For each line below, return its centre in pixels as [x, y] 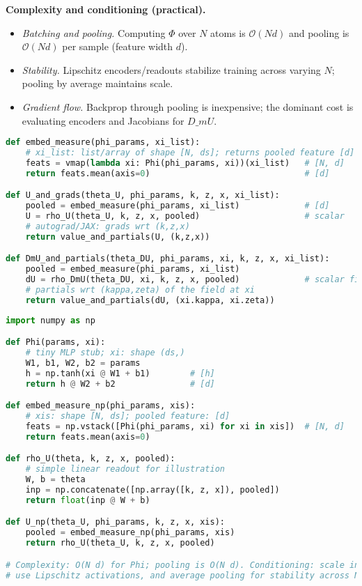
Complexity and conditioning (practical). [106, 9]
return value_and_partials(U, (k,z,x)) [118, 237]
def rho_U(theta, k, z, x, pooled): [90, 459]
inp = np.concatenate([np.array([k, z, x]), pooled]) [152, 490]
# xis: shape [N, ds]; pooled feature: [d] [128, 416]
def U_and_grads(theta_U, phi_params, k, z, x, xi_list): [143, 195]
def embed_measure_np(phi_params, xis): [101, 406]
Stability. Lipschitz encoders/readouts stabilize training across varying [171, 69]
